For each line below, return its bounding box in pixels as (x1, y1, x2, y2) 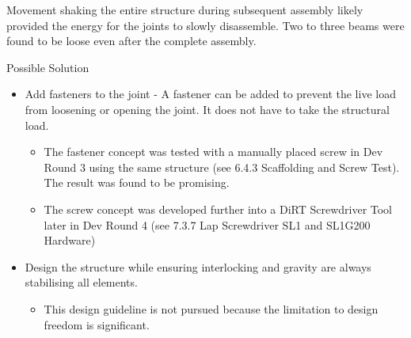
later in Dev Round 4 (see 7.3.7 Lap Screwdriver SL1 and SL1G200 (44, 216, 371, 233)
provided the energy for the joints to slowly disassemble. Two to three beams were (6, 17, 405, 33)
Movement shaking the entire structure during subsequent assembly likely (6, 2, 363, 17)
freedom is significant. (44, 316, 150, 332)
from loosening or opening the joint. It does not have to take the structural (25, 101, 390, 117)
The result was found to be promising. (44, 174, 230, 191)
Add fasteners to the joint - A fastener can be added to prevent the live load (25, 85, 396, 102)
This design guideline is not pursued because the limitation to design (44, 300, 379, 317)
